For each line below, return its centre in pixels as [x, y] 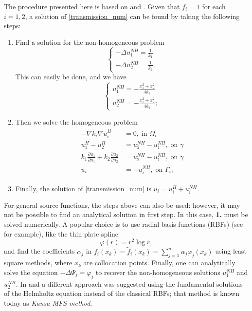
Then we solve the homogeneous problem [76, 121]
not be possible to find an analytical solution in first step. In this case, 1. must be [126, 214]
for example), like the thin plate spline [61, 233]
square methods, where [38, 263]
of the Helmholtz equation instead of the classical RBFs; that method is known [122, 293]
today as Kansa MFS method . [48, 302]
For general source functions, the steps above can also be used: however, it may [122, 205]
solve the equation [31, 272]
